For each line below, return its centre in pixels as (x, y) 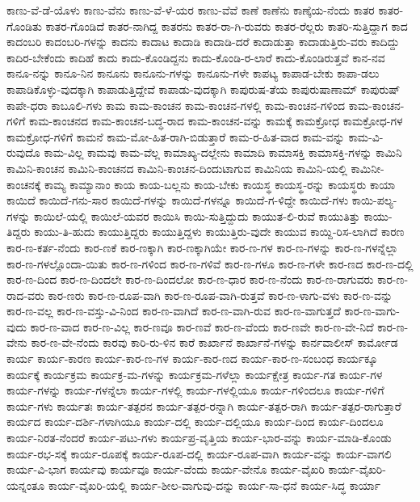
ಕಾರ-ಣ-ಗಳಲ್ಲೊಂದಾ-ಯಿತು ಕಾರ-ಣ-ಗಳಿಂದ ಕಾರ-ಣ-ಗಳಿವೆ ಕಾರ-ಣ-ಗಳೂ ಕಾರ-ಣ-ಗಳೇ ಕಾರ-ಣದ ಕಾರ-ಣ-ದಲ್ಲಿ (210, 263)
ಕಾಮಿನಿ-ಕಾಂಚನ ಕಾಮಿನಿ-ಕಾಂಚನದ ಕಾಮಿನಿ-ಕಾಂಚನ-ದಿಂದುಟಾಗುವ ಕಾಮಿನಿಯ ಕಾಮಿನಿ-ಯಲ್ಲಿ (177, 168)
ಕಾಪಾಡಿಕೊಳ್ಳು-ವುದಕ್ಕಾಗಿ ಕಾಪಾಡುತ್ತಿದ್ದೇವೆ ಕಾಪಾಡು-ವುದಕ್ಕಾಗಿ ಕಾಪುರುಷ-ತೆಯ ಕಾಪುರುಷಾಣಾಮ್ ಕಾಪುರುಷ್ (204, 89)
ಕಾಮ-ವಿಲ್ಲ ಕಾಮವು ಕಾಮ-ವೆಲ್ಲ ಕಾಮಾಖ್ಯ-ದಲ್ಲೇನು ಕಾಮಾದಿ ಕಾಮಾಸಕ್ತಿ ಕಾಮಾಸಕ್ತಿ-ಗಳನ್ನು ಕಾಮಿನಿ (223, 152)
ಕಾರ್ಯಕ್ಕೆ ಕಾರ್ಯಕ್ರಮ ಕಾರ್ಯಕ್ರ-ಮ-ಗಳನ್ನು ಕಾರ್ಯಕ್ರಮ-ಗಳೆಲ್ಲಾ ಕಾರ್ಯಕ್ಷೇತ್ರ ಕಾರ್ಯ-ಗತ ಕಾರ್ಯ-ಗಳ (195, 374)
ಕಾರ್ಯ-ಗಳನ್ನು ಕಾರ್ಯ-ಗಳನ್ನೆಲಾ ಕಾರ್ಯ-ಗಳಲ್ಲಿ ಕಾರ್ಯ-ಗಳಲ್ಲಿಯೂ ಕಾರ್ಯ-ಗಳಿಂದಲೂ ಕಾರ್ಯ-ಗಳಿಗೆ (195, 390)
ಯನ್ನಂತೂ (26, 485)
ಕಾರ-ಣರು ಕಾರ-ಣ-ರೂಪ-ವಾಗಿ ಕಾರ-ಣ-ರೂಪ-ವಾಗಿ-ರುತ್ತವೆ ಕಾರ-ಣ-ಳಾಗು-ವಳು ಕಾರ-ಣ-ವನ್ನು (220, 295)
